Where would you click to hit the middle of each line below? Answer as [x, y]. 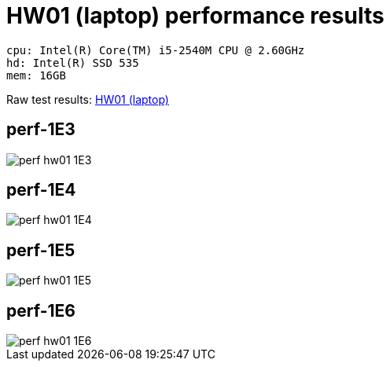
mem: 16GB [36, 75]
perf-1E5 [41, 250]
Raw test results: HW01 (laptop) [88, 99]
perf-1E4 [41, 190]
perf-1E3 [41, 130]
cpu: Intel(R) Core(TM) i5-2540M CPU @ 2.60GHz [156, 50]
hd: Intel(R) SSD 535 [73, 62]
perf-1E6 [41, 310]
